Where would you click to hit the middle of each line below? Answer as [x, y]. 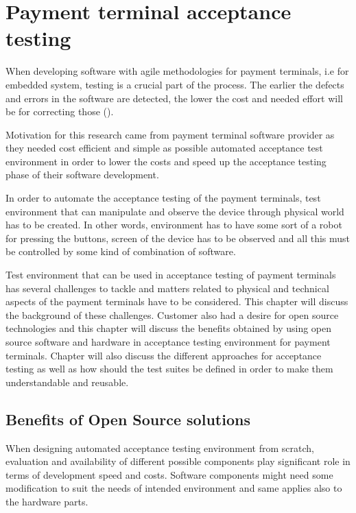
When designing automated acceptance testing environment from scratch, [160, 448]
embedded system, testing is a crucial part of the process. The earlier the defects [175, 84]
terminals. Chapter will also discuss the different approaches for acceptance [164, 355]
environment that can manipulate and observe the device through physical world [175, 211]
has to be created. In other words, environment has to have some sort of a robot [174, 225]
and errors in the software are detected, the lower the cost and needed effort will [175, 98]
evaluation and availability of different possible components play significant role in [178, 461]
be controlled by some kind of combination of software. [121, 251]
